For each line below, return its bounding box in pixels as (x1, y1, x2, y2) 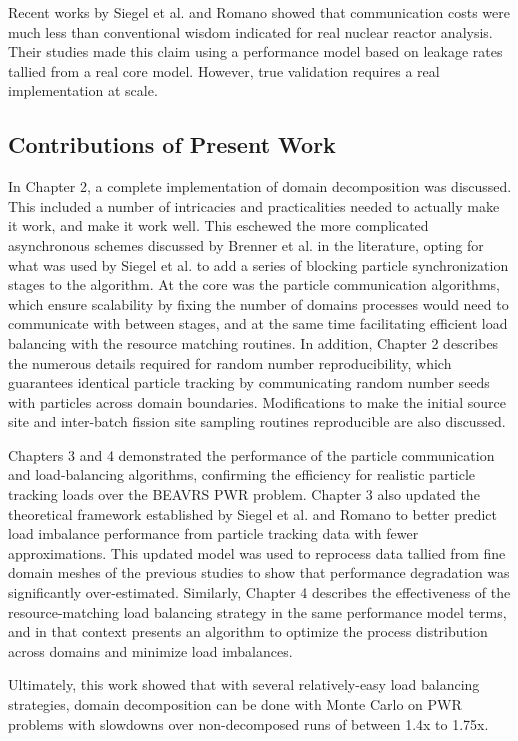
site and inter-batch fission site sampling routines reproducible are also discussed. (8, 411, 506, 432)
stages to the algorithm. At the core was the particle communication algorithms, (8, 274, 500, 295)
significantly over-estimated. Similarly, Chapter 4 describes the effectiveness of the (8, 582, 511, 603)
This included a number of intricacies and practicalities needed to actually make (8, 195, 500, 216)
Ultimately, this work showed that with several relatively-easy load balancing (8, 674, 480, 695)
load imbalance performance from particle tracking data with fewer (8, 523, 419, 544)
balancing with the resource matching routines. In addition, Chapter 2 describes (8, 332, 499, 353)
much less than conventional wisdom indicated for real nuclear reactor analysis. (8, 21, 493, 42)
